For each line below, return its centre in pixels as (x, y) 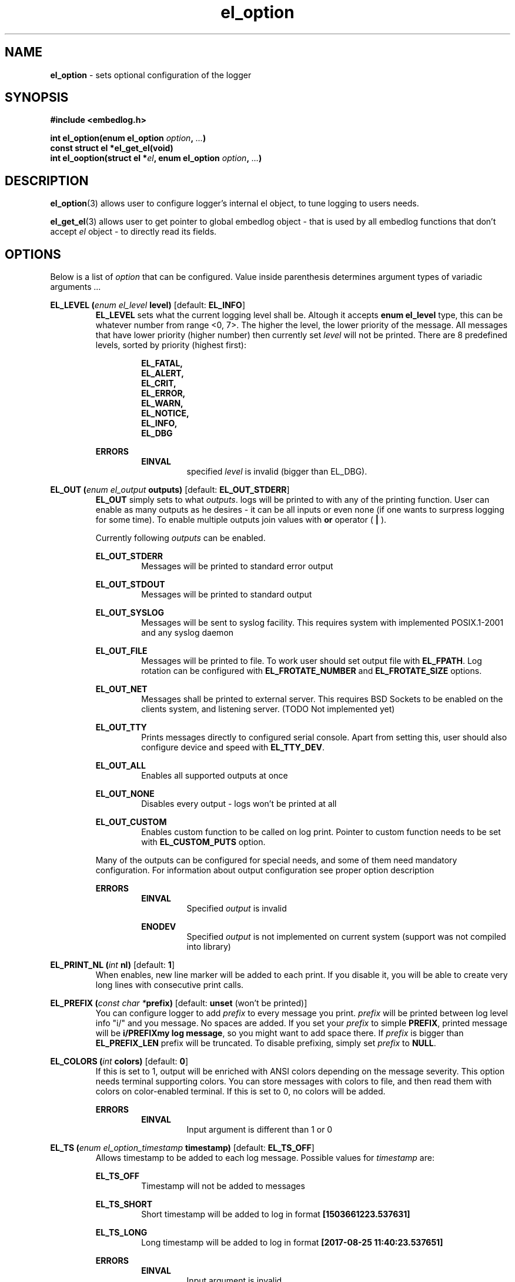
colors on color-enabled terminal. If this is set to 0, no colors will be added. (240, 1091)
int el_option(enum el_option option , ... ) (128, 138)
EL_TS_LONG (121, 1233)
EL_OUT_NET (121, 689)
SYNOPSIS (37, 98)
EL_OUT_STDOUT (130, 585)
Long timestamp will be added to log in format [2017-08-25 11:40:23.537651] (292, 1243)
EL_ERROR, (163, 393)
